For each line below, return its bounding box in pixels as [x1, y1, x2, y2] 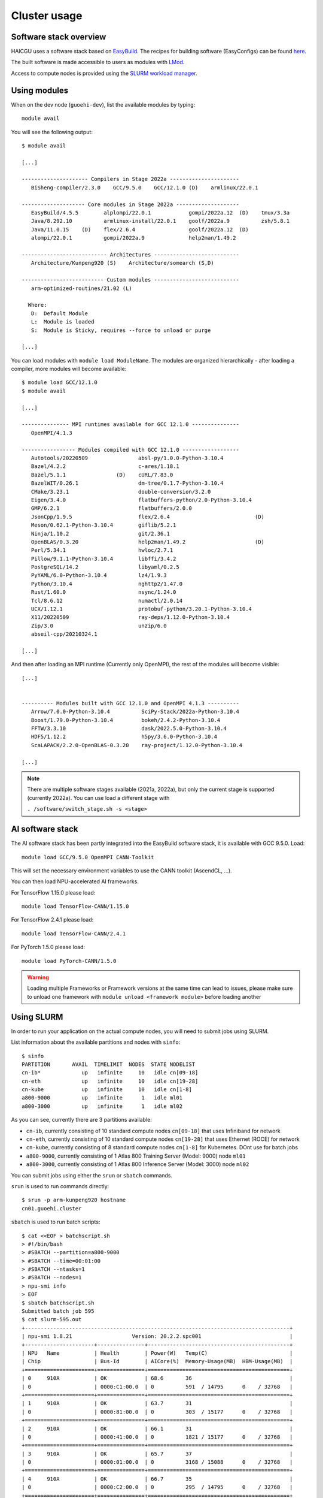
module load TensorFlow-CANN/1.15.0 [22, 903, 129, 910]
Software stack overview [11, 32, 106, 42]
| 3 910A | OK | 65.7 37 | [22, 1450, 293, 1457]
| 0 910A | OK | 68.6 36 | [22, 1375, 293, 1382]
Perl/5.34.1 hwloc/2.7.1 [31, 547, 173, 554]
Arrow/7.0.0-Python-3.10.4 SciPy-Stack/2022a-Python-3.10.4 [31, 708, 239, 715]
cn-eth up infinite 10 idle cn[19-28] [22, 1077, 199, 1085]
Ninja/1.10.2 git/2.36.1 [31, 530, 170, 537]
